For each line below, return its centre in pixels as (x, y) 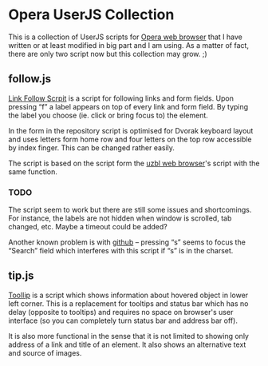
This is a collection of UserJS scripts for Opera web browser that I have (126, 37)
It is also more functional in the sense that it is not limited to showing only (129, 336)
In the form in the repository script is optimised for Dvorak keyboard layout (131, 130)
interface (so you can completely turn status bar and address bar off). (123, 320)
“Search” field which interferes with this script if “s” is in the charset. (121, 251)
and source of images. (45, 352)
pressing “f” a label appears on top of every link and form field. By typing (128, 106)
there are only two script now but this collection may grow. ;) (108, 54)
